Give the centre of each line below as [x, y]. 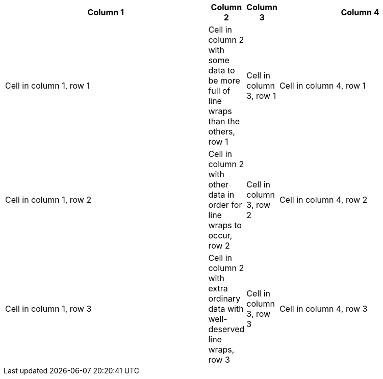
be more [224, 80]
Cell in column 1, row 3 [48, 309]
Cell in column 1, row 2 [48, 200]
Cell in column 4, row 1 [323, 86]
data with [226, 309]
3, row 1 [261, 96]
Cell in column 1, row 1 [47, 86]
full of [219, 91]
